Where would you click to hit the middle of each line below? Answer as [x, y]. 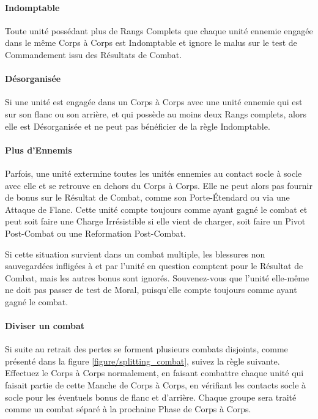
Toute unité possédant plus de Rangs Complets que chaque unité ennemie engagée [159, 30]
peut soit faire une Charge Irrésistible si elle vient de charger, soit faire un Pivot [155, 221]
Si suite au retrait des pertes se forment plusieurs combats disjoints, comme [146, 349]
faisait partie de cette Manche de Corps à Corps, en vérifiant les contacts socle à [156, 385]
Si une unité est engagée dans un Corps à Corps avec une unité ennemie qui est [154, 102]
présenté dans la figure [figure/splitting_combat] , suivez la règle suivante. [142, 361]
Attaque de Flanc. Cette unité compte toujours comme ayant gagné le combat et [156, 209]
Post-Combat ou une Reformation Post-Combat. [95, 233]
